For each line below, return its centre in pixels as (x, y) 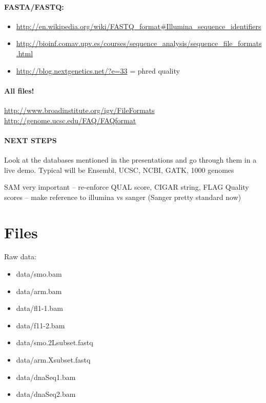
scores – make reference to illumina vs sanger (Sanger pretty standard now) (123, 197)
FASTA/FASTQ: (34, 6)
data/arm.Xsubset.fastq (53, 360)
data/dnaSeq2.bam (46, 394)
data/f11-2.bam (40, 325)
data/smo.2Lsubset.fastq (55, 342)
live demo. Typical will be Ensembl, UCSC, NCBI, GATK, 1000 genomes (119, 170)
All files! (19, 90)
